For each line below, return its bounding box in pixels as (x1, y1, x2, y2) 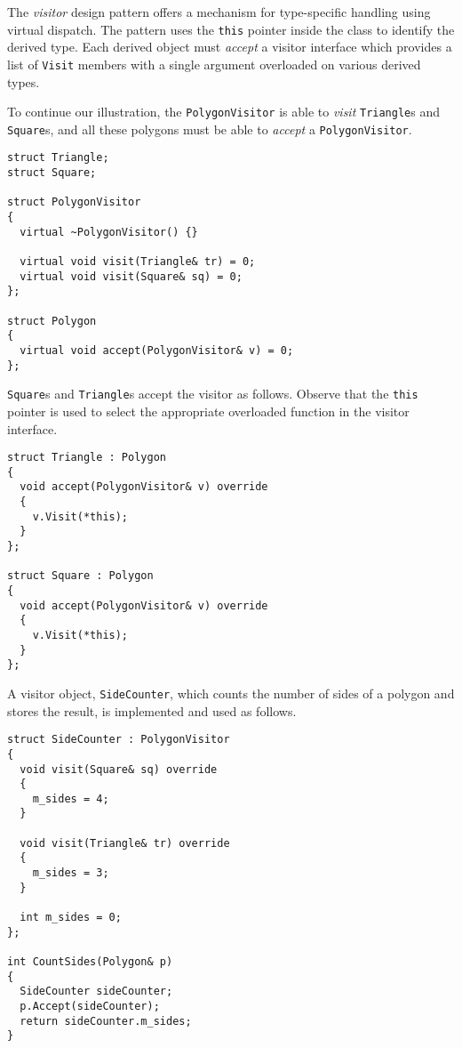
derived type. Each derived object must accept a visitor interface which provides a (7, 37, 452, 56)
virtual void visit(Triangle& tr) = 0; (20, 255, 256, 268)
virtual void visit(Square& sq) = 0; (20, 270, 243, 283)
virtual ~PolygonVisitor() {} (20, 225, 198, 238)
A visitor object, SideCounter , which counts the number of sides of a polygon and (7, 683, 455, 702)
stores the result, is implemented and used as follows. (7, 701, 297, 720)
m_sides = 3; (32, 867, 109, 880)
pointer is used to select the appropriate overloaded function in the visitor (7, 401, 410, 420)
